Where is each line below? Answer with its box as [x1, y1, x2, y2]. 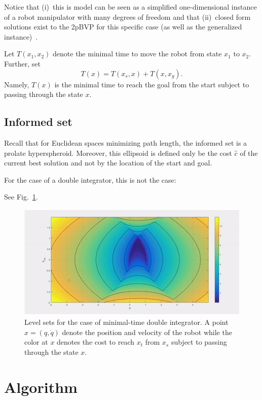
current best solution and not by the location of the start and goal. [4, 157, 212, 168]
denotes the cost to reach [57, 337, 135, 347]
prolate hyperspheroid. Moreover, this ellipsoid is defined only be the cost [4, 147, 232, 158]
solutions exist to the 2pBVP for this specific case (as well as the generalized [4, 21, 242, 32]
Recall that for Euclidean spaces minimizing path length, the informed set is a [4, 137, 247, 148]
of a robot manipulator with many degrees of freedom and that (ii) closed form [4, 11, 251, 22]
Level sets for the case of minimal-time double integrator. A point [24, 317, 229, 327]
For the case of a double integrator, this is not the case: [4, 174, 176, 185]
